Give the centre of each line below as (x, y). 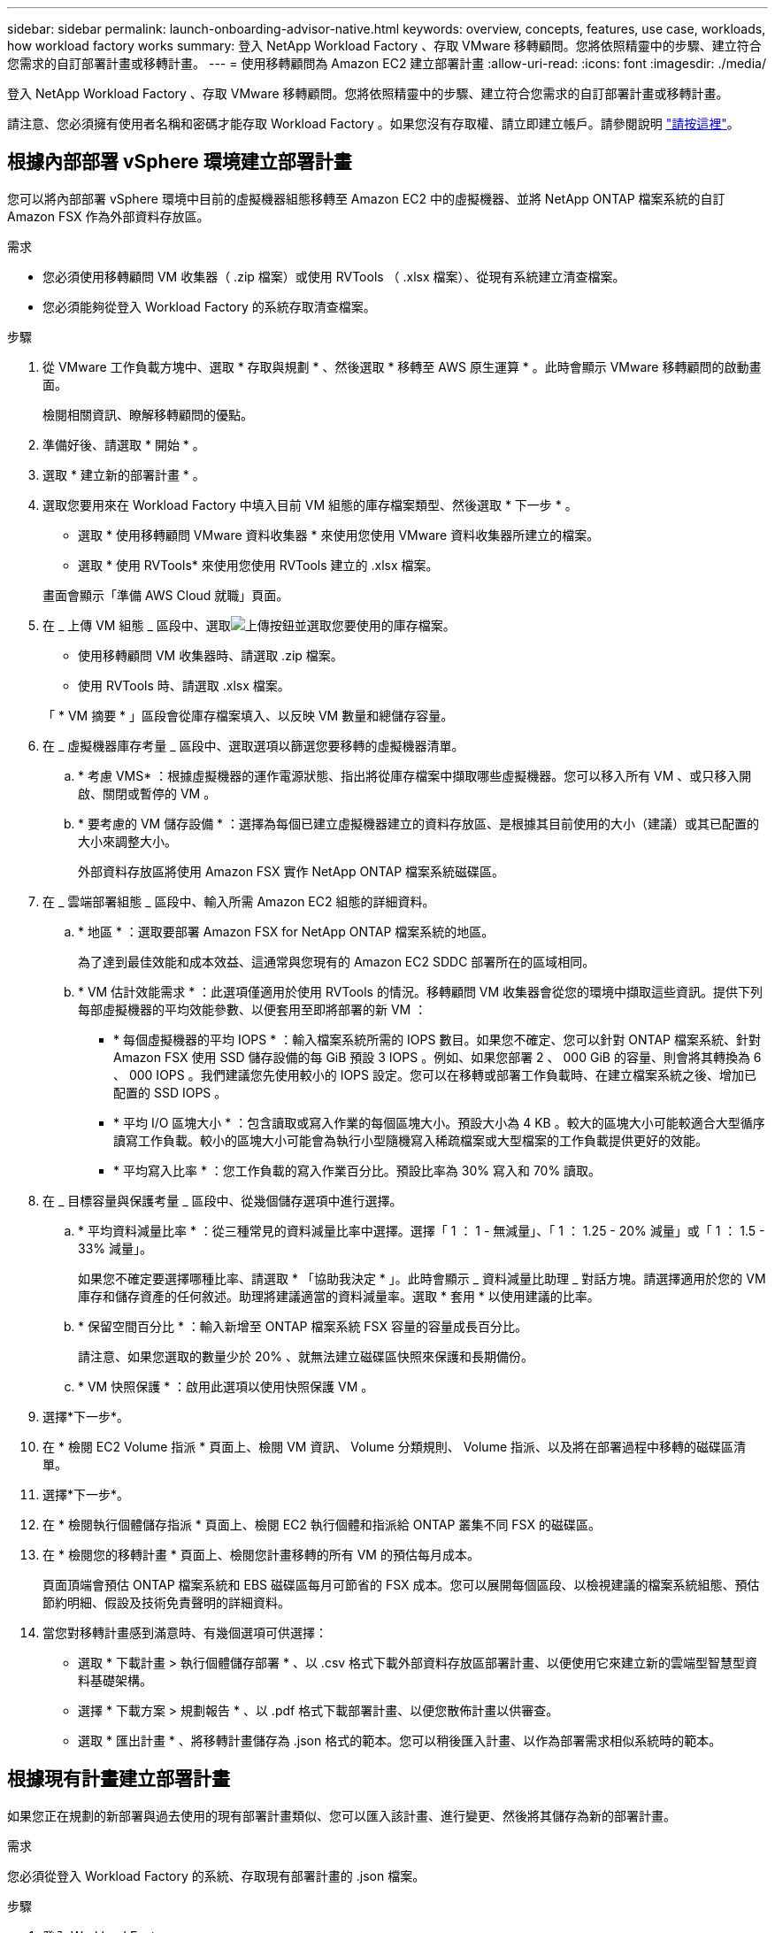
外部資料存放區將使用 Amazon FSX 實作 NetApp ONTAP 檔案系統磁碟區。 (292, 871)
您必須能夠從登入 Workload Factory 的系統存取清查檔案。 (209, 306)
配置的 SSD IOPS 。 (170, 1092)
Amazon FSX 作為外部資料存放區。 (108, 216)
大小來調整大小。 (127, 841)
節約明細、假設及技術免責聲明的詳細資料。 (166, 1602)
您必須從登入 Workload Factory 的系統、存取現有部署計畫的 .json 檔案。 (216, 1875)
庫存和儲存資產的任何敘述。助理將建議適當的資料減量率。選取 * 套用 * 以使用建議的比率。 (339, 1296)
